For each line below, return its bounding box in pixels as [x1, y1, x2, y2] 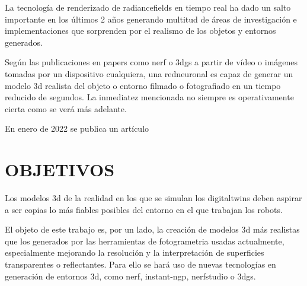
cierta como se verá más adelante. [5, 102, 127, 115]
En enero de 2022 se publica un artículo [5, 122, 149, 135]
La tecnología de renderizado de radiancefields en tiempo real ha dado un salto [5, 1, 291, 13]
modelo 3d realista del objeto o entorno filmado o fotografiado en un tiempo [5, 79, 281, 91]
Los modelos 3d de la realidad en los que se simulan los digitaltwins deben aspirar [5, 192, 302, 204]
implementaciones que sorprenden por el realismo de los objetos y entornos [5, 24, 276, 37]
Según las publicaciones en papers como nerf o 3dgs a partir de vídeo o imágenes [5, 56, 298, 68]
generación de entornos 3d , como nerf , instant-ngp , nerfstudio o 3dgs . [5, 269, 256, 282]
